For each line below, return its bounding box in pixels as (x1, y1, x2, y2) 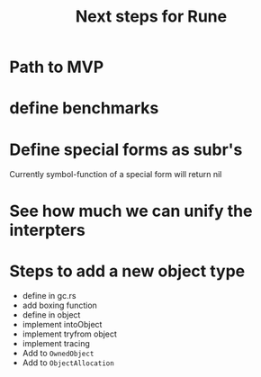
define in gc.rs (22, 291, 76, 301)
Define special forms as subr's (9, 139, 243, 159)
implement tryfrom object (22, 328, 117, 339)
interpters (9, 220, 85, 240)
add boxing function (22, 300, 97, 311)
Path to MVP (9, 57, 104, 77)
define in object (22, 310, 81, 320)
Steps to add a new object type (9, 261, 246, 281)
